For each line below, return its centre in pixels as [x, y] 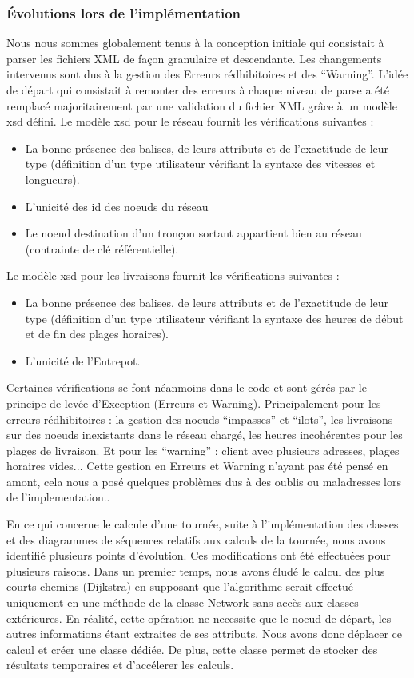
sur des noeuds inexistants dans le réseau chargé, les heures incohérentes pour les [205, 435]
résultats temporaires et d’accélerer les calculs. [120, 665]
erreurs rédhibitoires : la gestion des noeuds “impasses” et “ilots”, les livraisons [200, 419]
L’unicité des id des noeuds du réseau [117, 206]
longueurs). [52, 179]
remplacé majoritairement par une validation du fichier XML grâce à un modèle [202, 105]
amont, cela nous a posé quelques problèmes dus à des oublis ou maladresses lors [204, 481]
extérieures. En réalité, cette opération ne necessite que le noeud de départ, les [199, 618]
